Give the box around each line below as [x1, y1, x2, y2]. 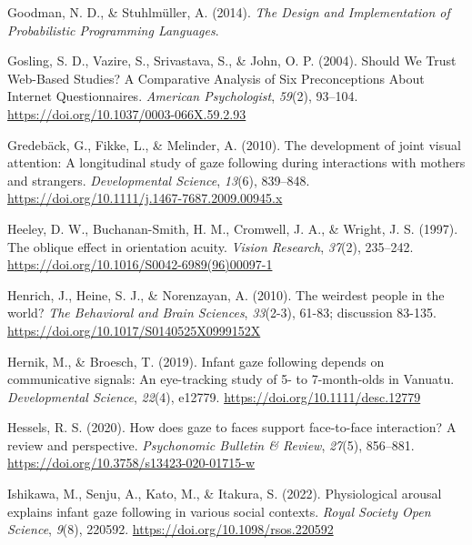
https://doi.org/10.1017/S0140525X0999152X [7, 320, 261, 339]
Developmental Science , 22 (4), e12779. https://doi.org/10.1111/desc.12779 [7, 387, 421, 406]
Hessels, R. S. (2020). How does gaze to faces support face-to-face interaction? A [7, 418, 457, 437]
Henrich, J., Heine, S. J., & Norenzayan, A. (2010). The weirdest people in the [7, 285, 445, 304]
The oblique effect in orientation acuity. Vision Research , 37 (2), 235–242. [7, 237, 414, 256]
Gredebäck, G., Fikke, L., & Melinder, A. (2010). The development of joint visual [7, 135, 461, 154]
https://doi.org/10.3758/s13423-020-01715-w [7, 453, 256, 472]
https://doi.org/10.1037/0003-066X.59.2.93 [7, 104, 246, 123]
